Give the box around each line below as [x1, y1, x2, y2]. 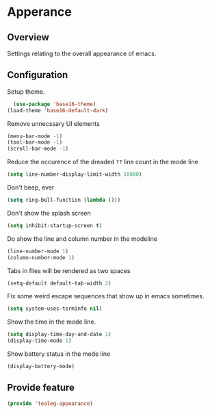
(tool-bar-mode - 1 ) [7, 139, 63, 146]
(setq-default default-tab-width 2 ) [7, 280, 111, 287]
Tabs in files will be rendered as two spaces [7, 266, 131, 274]
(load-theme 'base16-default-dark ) [7, 107, 109, 114]
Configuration [7, 69, 68, 81]
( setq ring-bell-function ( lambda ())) [7, 196, 121, 204]
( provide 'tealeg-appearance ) [7, 400, 94, 407]
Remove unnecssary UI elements [7, 119, 101, 127]
